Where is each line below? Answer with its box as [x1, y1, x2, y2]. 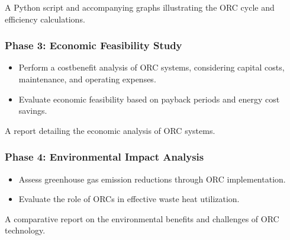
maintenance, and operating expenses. [18, 73, 156, 85]
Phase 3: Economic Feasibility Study [5, 38, 182, 53]
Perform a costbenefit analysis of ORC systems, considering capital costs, [18, 61, 285, 73]
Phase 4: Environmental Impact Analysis [5, 149, 204, 164]
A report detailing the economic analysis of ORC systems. [5, 124, 215, 136]
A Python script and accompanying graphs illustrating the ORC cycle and [5, 1, 275, 13]
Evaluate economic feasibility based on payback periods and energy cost [18, 92, 280, 105]
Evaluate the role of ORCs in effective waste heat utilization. [18, 193, 240, 205]
